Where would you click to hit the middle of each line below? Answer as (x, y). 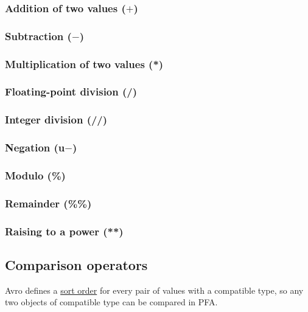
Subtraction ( (38, 36)
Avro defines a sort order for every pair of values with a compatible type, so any (154, 290)
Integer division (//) (56, 120)
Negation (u (35, 147)
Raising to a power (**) (64, 231)
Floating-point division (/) (71, 92)
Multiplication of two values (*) (84, 64)
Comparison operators (76, 264)
